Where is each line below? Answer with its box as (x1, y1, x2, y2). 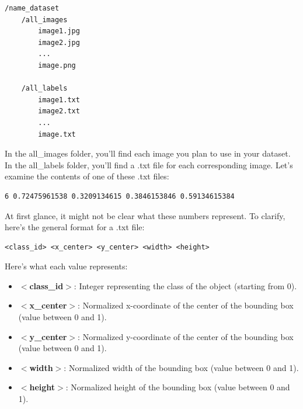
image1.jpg (38, 27, 80, 36)
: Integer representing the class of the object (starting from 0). (74, 279, 297, 292)
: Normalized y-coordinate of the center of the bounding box (78, 330, 294, 342)
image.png (38, 61, 76, 70)
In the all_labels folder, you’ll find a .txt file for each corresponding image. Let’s (5, 158, 293, 171)
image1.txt (38, 95, 80, 104)
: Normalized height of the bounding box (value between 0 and (65, 381, 290, 393)
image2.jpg (38, 38, 80, 47)
